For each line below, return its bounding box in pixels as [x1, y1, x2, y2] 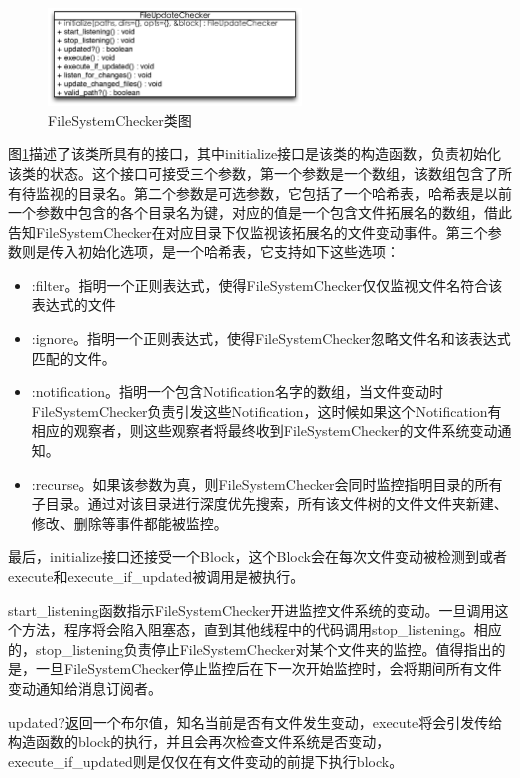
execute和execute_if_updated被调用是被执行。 [8, 566, 305, 586]
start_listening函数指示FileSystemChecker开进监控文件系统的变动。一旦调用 [8, 599, 495, 620]
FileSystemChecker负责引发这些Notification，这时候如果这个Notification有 [31, 400, 502, 421]
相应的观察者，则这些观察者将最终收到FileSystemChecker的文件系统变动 [31, 420, 498, 441]
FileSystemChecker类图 [48, 109, 192, 130]
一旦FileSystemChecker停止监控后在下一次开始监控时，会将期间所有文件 [35, 658, 502, 679]
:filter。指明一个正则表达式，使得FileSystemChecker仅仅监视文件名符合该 [31, 274, 503, 295]
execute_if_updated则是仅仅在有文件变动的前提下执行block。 [8, 750, 404, 771]
